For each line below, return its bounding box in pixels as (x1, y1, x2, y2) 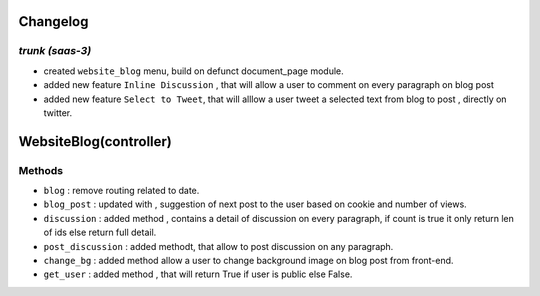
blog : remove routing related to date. (43, 185, 200, 197)
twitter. (43, 106, 73, 119)
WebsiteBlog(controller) (18, 133, 172, 150)
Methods (18, 163, 64, 177)
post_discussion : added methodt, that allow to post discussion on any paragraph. (43, 240, 394, 252)
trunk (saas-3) (18, 44, 92, 58)
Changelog (18, 13, 89, 30)
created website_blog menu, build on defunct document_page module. (43, 65, 344, 77)
